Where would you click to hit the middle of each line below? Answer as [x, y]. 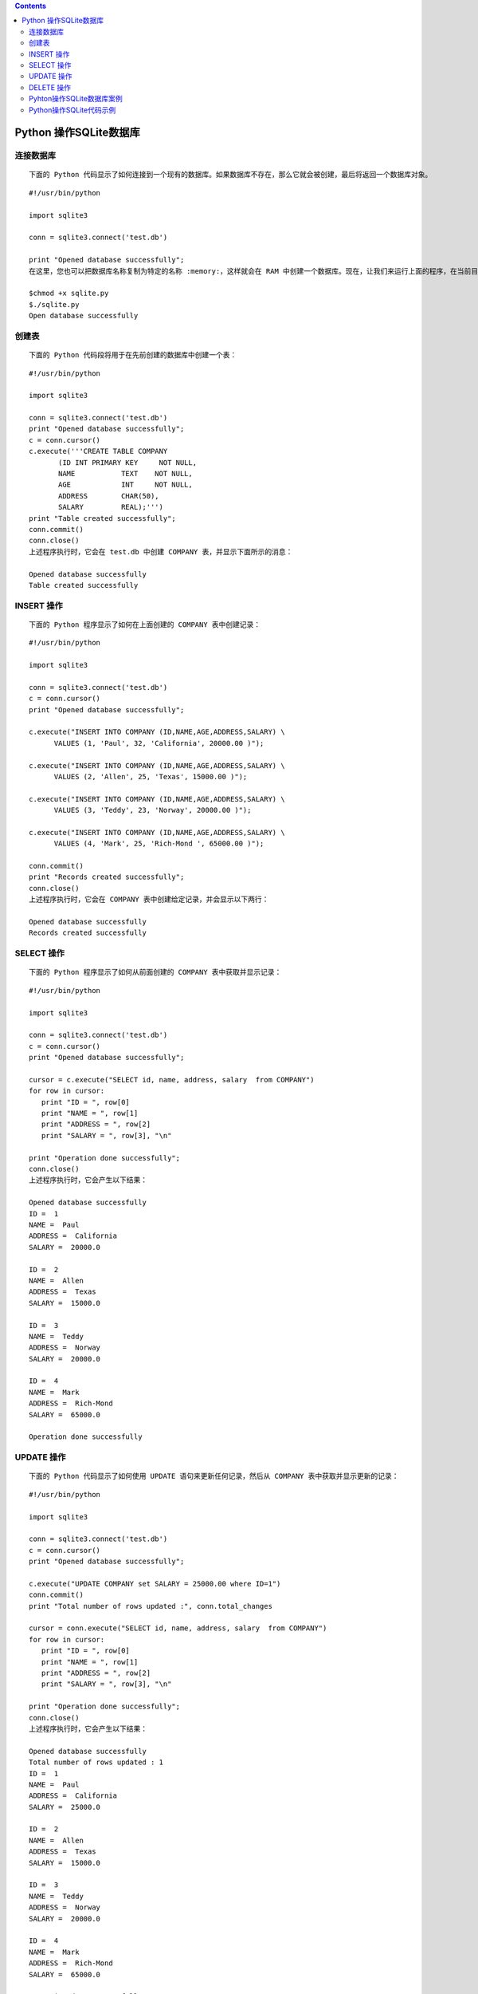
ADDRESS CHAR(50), [109, 496]
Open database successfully [84, 316]
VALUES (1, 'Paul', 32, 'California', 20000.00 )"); [159, 743]
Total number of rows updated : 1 [96, 1762]
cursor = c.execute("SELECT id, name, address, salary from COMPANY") [172, 1080]
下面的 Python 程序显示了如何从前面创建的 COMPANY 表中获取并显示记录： [155, 972]
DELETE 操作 [50, 87]
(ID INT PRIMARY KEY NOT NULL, [128, 462]
